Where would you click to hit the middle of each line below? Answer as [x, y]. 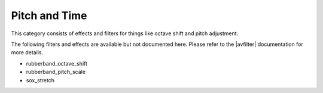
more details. [27, 52]
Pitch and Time [49, 15]
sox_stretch [40, 80]
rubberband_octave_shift [57, 63]
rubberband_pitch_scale [56, 72]
